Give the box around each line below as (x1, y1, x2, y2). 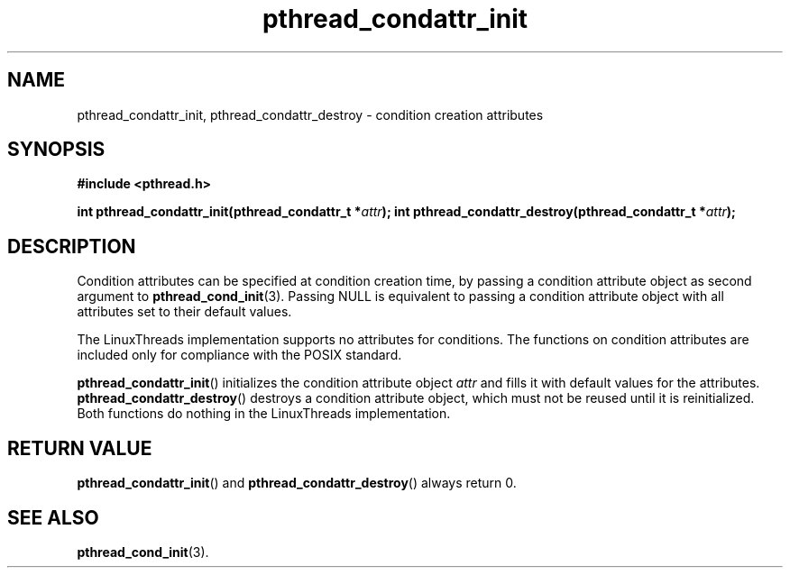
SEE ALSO (7, 506, 99, 529)
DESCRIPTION (7, 234, 136, 258)
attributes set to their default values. (77, 304, 292, 320)
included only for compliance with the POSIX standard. (77, 347, 402, 363)
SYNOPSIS (7, 138, 106, 161)
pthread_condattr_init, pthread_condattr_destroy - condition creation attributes (77, 106, 544, 123)
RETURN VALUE (7, 436, 152, 460)
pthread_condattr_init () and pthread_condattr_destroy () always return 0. (77, 475, 517, 491)
